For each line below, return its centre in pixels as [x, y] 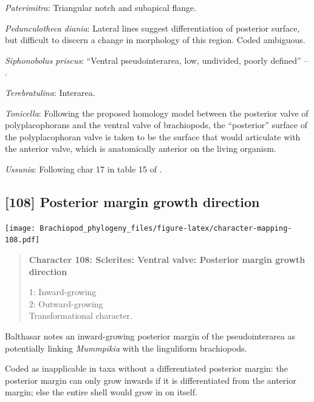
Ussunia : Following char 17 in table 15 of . [84, 169]
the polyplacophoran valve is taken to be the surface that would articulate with [153, 136]
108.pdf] [22, 240]
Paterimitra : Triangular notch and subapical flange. [101, 7]
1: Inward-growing [63, 292]
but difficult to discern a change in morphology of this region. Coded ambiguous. [155, 40]
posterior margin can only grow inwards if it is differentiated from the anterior [151, 380]
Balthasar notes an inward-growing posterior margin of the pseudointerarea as [150, 336]
